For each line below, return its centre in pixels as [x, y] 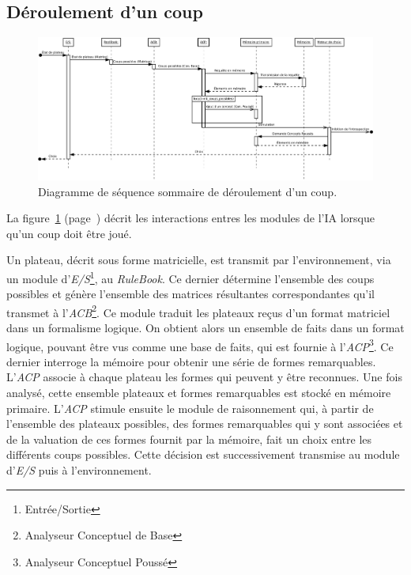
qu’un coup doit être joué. [69, 233]
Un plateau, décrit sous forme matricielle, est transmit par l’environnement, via [199, 260]
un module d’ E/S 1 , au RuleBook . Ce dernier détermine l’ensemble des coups [190, 277]
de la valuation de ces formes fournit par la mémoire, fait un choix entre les [189, 439]
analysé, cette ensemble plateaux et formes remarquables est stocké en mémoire [199, 392]
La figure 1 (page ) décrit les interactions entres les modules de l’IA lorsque [190, 218]
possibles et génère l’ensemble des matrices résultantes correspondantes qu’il [191, 294]
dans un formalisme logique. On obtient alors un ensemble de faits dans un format [205, 327]
